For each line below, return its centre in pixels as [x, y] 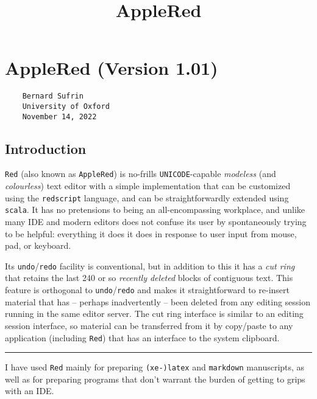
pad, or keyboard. [38, 245]
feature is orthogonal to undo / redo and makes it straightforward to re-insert [147, 290]
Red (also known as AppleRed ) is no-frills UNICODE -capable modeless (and [141, 174]
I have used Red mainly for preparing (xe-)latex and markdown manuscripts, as [155, 367]
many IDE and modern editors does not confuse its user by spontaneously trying [156, 222]
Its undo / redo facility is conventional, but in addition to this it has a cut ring [150, 265]
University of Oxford [66, 106]
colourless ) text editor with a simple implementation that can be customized [148, 186]
